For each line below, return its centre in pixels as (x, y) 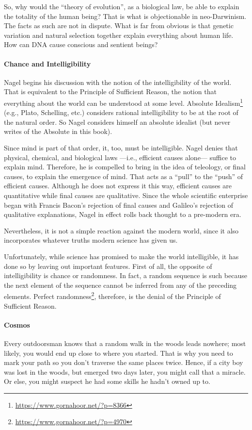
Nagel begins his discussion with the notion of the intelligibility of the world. (118, 82)
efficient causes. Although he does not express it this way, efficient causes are (118, 186)
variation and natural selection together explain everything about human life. (119, 35)
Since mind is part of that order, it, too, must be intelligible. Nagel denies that (121, 147)
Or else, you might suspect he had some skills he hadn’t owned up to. (107, 381)
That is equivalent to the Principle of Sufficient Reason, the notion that (110, 91)
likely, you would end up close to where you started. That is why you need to (118, 353)
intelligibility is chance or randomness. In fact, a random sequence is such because (126, 275)
